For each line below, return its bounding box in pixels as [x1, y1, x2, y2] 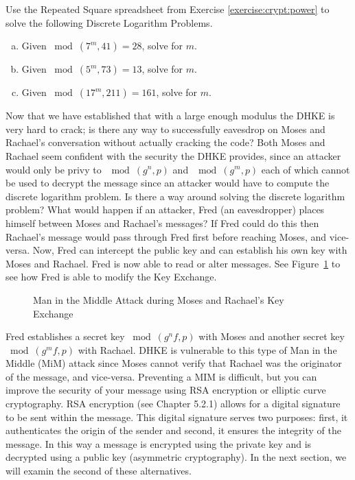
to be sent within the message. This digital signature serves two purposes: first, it [5, 409, 348, 424]
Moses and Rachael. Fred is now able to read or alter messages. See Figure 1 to [5, 256, 341, 270]
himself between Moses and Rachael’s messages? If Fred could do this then [5, 215, 319, 230]
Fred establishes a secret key [5, 329, 125, 344]
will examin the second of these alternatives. [5, 464, 192, 478]
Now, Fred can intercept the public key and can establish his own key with [32, 243, 347, 257]
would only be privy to [5, 162, 102, 176]
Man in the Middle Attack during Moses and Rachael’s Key [33, 292, 284, 307]
